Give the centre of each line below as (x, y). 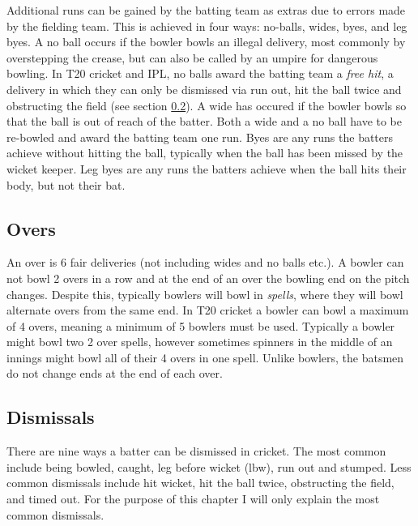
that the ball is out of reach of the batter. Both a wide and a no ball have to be (205, 121)
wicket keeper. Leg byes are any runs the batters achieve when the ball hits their (207, 168)
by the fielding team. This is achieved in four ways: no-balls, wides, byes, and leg (207, 26)
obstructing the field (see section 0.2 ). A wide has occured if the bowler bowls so (207, 105)
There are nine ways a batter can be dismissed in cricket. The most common (196, 451)
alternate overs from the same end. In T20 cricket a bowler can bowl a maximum (208, 310)
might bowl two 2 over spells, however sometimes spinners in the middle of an (200, 342)
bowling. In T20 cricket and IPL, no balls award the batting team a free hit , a (200, 73)
